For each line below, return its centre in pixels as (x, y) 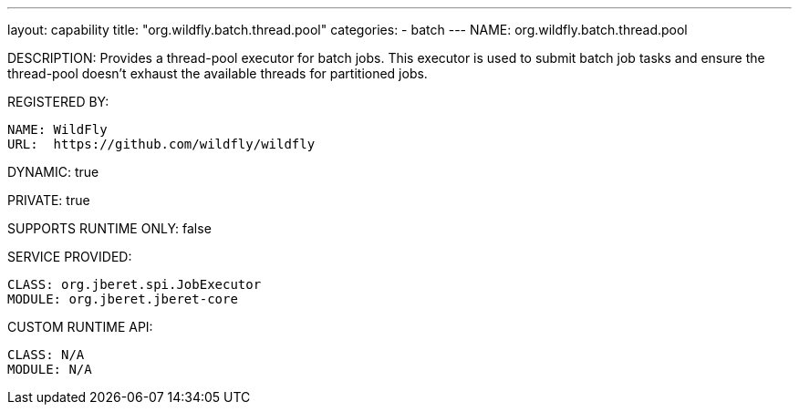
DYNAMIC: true (53, 172)
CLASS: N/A (46, 355)
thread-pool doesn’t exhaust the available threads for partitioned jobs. (218, 73)
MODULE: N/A (50, 369)
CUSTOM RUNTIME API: (80, 327)
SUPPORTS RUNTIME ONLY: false (109, 228)
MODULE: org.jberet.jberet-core (123, 299)
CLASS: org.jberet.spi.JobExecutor (135, 284)
